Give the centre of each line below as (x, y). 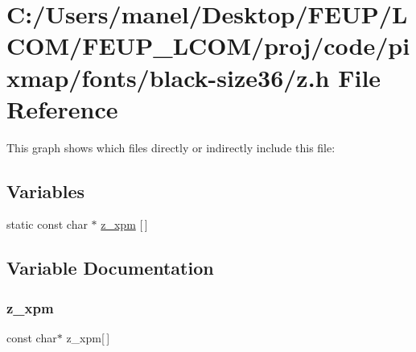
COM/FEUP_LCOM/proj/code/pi (208, 46)
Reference (62, 108)
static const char (47, 224)
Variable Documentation (110, 268)
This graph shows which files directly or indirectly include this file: (171, 147)
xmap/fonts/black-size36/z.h (168, 77)
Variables (46, 190)
